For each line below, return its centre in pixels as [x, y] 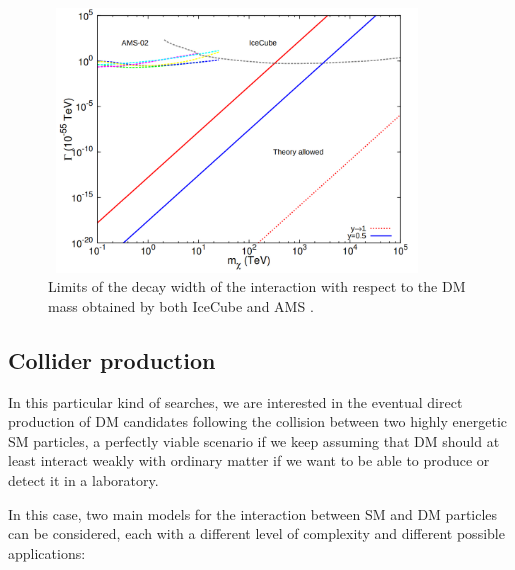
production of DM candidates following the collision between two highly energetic [258, 421]
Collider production [112, 359]
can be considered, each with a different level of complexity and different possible [256, 533]
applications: [47, 552]
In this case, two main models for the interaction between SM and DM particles [253, 513]
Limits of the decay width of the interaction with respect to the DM [257, 286]
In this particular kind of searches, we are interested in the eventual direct [235, 401]
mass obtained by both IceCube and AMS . [181, 305]
